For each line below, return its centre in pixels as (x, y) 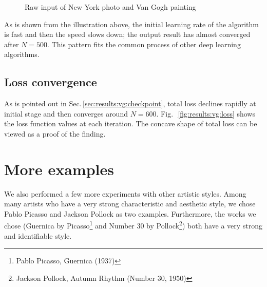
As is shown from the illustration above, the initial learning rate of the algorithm (131, 24)
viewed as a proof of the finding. (55, 133)
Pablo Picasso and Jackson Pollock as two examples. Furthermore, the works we (130, 213)
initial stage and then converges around (66, 113)
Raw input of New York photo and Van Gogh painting (110, 7)
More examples (59, 169)
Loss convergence (51, 82)
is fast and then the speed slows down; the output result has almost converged (127, 34)
